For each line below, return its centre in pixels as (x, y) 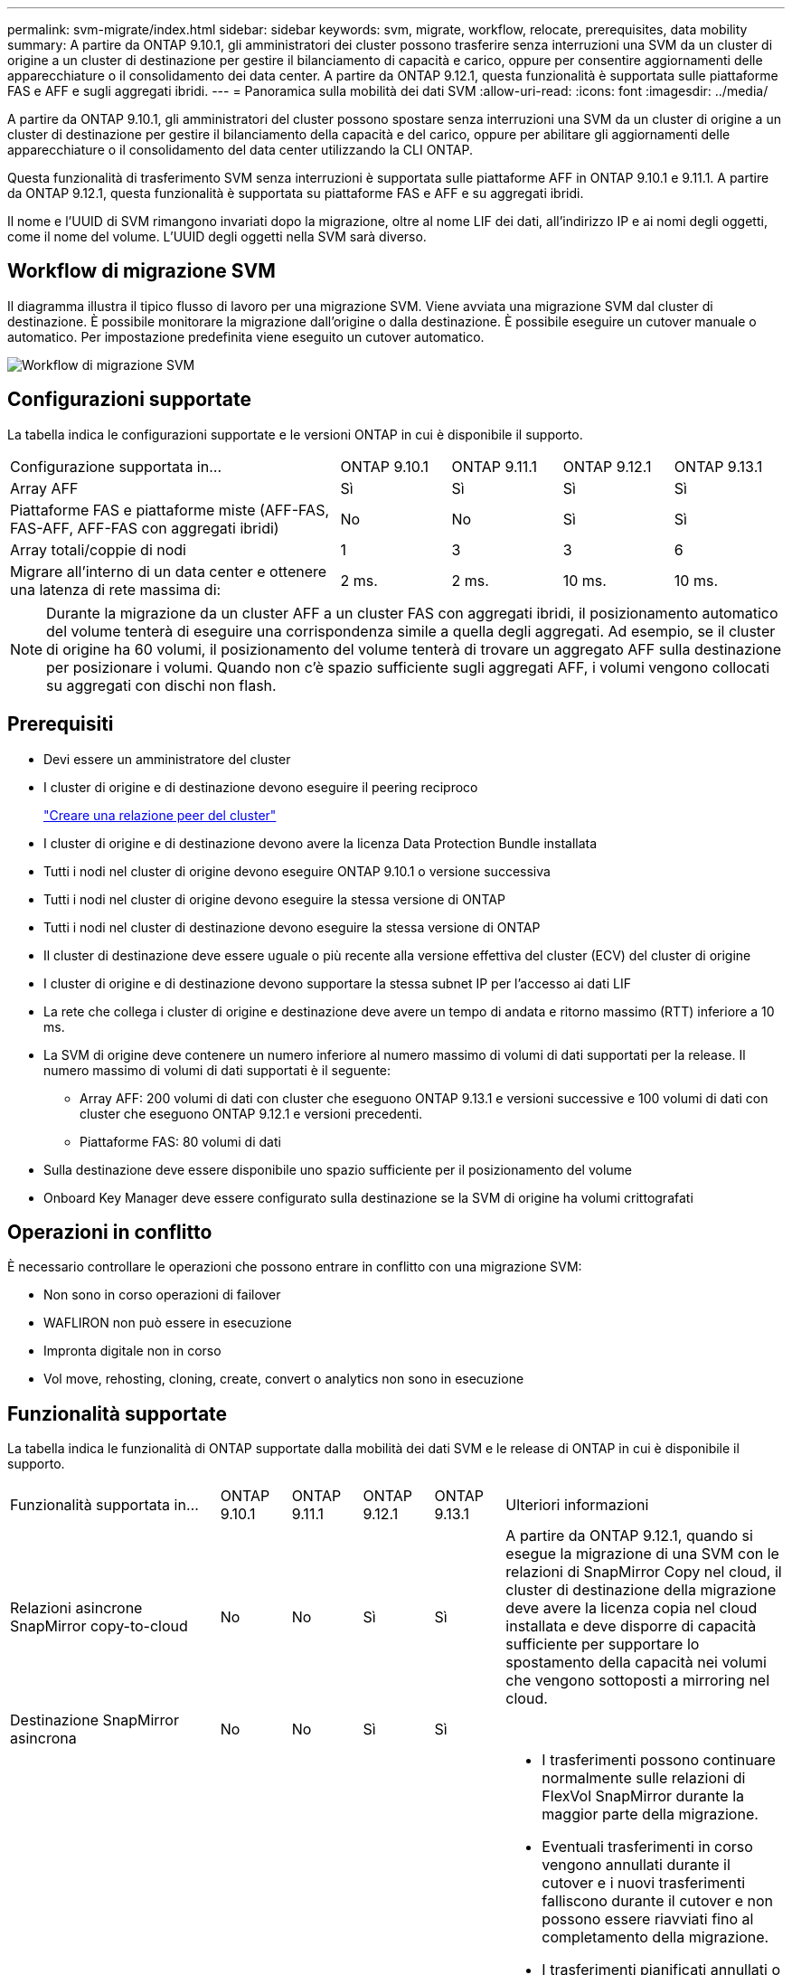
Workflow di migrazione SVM (141, 271)
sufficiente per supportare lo (603, 1644)
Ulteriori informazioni (577, 1505)
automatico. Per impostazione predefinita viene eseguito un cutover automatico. (246, 336)
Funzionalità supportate (118, 1413)
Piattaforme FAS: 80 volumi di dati (180, 1141)
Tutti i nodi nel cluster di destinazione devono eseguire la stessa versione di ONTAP (292, 927)
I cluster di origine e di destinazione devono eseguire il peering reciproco (261, 787)
